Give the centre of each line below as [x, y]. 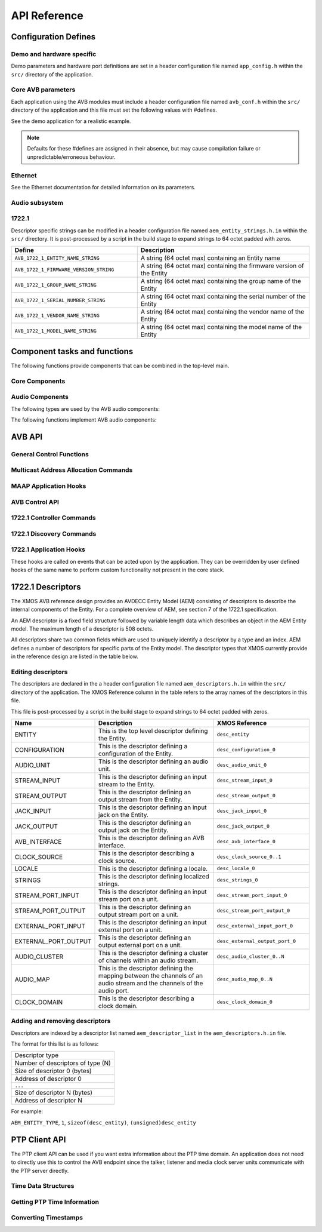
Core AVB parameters [43, 90]
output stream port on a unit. [139, 914]
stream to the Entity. [127, 784]
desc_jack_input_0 [242, 811]
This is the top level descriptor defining [153, 730]
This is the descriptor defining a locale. [153, 868]
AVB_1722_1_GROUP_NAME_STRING [55, 285]
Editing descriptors [39, 672]
